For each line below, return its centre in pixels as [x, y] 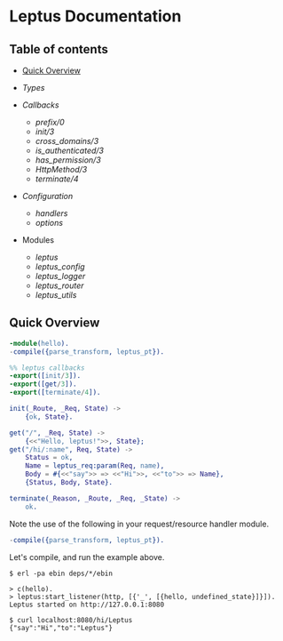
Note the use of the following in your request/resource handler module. [139, 524]
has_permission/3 [68, 160]
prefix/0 [50, 122]
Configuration [47, 196]
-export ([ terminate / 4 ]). [55, 393]
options [49, 223]
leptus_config [60, 267]
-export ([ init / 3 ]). [45, 376]
